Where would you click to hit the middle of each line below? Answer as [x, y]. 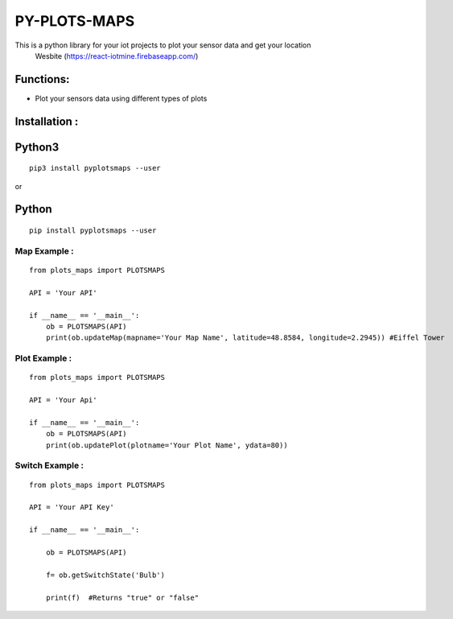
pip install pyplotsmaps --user [93, 231]
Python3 [37, 147]
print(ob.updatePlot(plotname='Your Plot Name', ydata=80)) [167, 445]
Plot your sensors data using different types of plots [121, 98]
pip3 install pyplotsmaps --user [95, 168]
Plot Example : [43, 358]
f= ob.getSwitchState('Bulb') [105, 575]
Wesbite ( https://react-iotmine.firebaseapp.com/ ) [117, 56]
